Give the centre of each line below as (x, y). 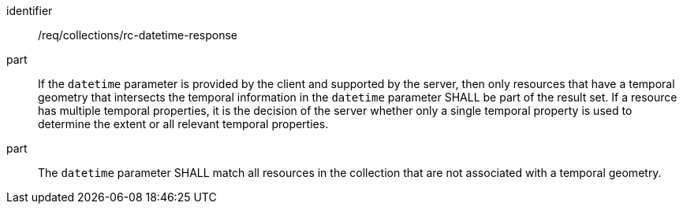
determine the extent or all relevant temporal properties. (183, 124)
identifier (30, 11)
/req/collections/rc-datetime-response (138, 35)
